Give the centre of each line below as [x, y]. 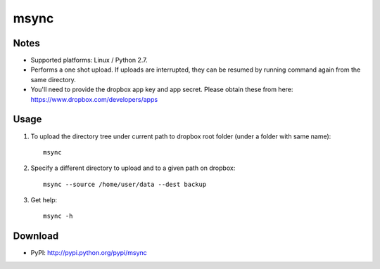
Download [36, 236]
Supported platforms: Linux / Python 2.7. [89, 60]
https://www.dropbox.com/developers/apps [94, 99]
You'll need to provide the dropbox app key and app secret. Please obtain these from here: [162, 90]
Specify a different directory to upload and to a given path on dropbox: [133, 168]
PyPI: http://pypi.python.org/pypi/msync [89, 253]
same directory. [53, 79]
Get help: [44, 200]
